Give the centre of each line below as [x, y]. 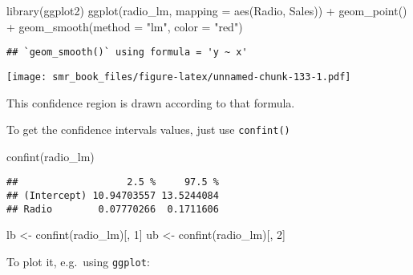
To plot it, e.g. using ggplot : [78, 261]
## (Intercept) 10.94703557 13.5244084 [113, 196]
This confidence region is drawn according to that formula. [151, 102]
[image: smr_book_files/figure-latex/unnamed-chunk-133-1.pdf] [179, 77]
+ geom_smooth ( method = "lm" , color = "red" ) [125, 26]
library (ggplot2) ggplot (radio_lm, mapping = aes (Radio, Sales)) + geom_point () [207, 10]
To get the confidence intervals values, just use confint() [148, 129]
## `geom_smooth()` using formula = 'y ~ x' [127, 53]
